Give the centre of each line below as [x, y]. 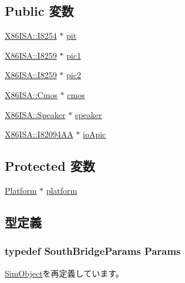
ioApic [95, 134]
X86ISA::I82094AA [39, 134]
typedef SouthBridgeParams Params [93, 251]
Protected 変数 [50, 166]
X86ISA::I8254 [31, 36]
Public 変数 [39, 11]
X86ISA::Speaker [35, 114]
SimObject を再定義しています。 [64, 273]
